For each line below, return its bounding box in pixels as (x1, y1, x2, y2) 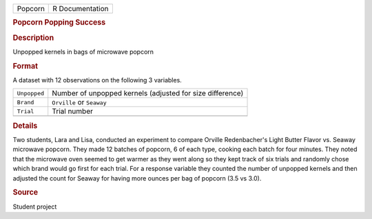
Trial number (52, 106, 93, 116)
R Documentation (52, 4, 109, 13)
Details (12, 121, 38, 130)
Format (12, 61, 38, 71)
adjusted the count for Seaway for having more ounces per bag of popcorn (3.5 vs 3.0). (12, 174, 262, 182)
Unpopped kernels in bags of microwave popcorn (12, 47, 154, 56)
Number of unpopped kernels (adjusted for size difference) (52, 89, 244, 98)
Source (12, 187, 39, 197)
